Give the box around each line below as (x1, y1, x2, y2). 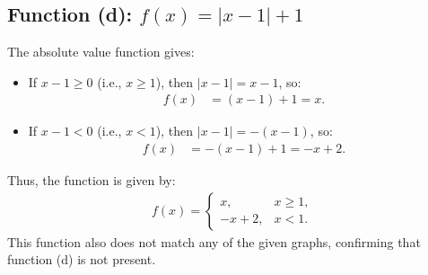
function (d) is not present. (7, 250, 156, 269)
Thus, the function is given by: (7, 171, 176, 190)
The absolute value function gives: (7, 42, 195, 61)
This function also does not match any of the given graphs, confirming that (7, 232, 421, 251)
